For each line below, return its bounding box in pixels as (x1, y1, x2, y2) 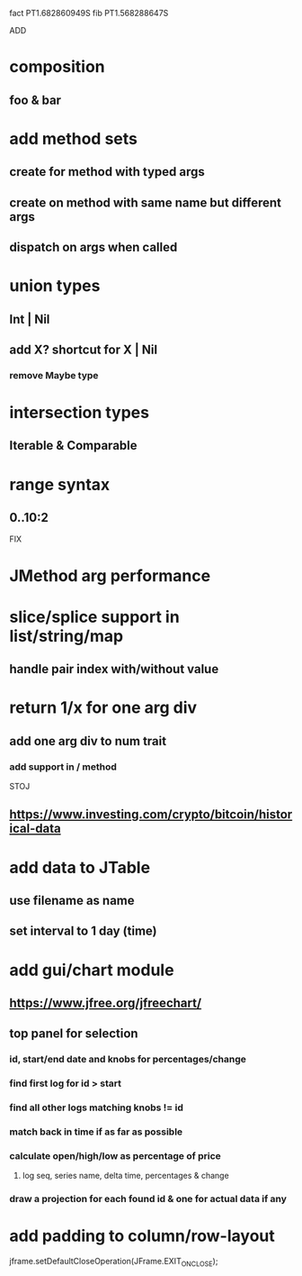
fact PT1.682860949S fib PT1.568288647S (9, 8, 169, 18)
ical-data (9, 821, 61, 836)
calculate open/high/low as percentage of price (9, 1149, 222, 1162)
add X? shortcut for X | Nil (9, 342, 158, 357)
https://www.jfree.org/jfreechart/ (9, 995, 202, 1010)
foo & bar (9, 92, 61, 107)
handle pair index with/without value (9, 661, 219, 677)
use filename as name (9, 893, 135, 908)
